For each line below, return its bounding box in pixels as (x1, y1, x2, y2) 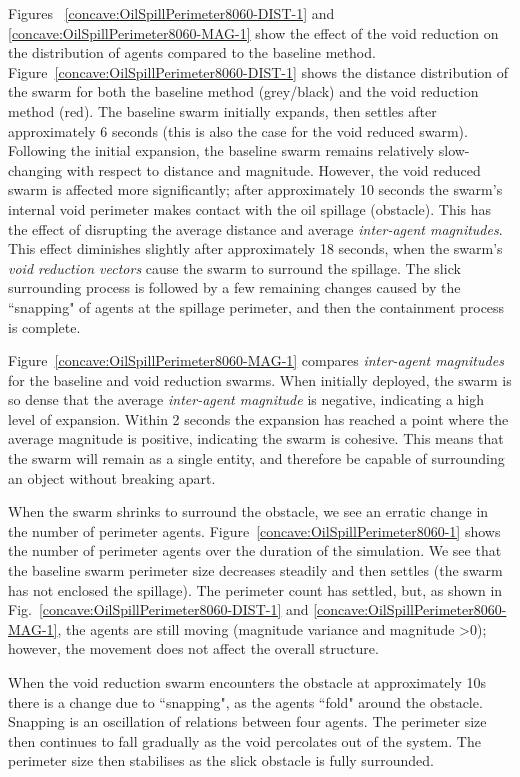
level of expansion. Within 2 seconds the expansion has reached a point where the (8, 408, 509, 429)
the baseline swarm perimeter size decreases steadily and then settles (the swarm (8, 560, 503, 581)
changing (8, 159, 63, 180)
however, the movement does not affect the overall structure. (8, 638, 379, 659)
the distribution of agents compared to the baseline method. (8, 42, 376, 63)
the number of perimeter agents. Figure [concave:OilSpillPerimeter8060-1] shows (8, 520, 501, 541)
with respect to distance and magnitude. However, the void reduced (66, 159, 481, 180)
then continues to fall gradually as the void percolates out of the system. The (8, 730, 481, 751)
